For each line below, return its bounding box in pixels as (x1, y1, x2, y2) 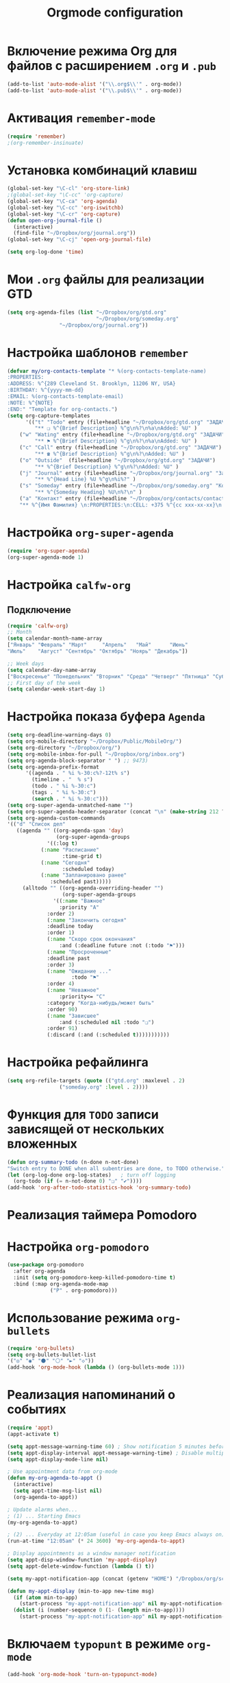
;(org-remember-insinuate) (7, 139, 84, 146)
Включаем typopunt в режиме (7, 1636, 185, 1652)
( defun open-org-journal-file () (7, 217, 103, 224)
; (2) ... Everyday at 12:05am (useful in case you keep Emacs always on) (7, 1531, 225, 1538)
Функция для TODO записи (7, 1107, 159, 1123)
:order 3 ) (47, 961, 75, 968)
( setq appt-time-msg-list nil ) (13, 1487, 103, 1494)
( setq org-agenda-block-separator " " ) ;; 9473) (7, 757, 149, 764)
